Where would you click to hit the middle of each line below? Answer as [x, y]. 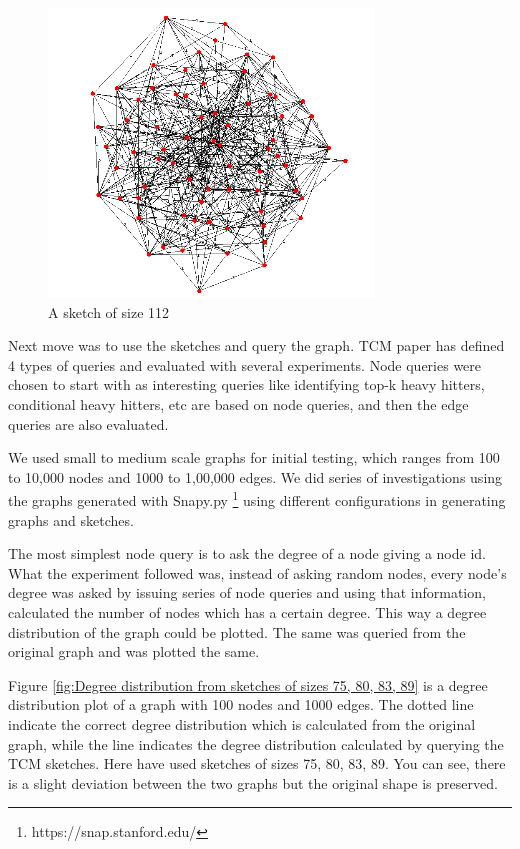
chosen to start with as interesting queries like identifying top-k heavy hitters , [246, 384]
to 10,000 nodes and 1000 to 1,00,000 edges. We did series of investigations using [255, 476]
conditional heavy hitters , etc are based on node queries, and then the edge [238, 403]
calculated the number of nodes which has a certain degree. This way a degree [247, 611]
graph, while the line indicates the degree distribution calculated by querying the [256, 743]
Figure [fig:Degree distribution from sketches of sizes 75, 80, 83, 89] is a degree [248, 684]
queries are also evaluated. [88, 423]
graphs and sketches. [71, 519]
